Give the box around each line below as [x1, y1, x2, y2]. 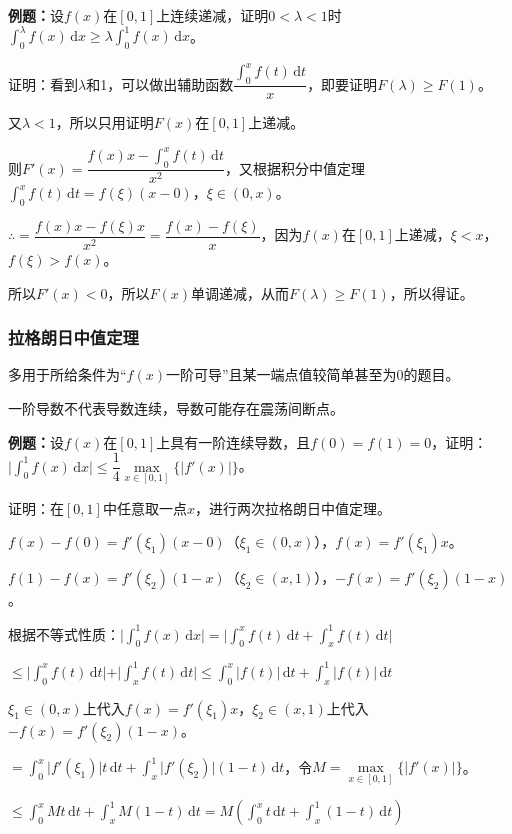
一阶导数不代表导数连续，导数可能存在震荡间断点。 [8, 398, 344, 418]
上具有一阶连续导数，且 [156, 431, 311, 452]
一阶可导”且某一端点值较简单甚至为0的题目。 [165, 364, 460, 385]
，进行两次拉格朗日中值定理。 [194, 497, 391, 518]
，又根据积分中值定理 [224, 157, 365, 178]
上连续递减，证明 [156, 5, 269, 25]
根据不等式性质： [8, 623, 120, 644]
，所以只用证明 [55, 112, 154, 133]
